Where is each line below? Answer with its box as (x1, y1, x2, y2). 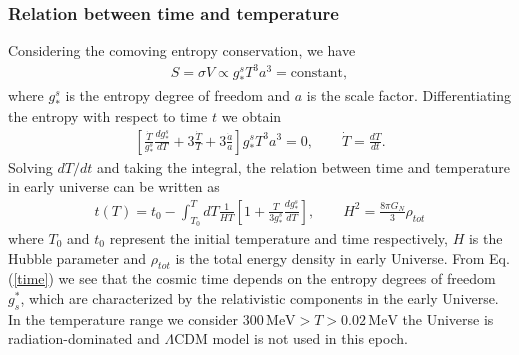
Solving (8, 156, 53, 177)
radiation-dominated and (8, 328, 160, 349)
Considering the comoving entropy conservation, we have (8, 40, 356, 61)
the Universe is (402, 308, 494, 329)
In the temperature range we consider (8, 308, 239, 329)
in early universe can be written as (8, 176, 220, 197)
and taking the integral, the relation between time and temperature (96, 156, 511, 177)
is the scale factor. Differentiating (306, 85, 512, 106)
